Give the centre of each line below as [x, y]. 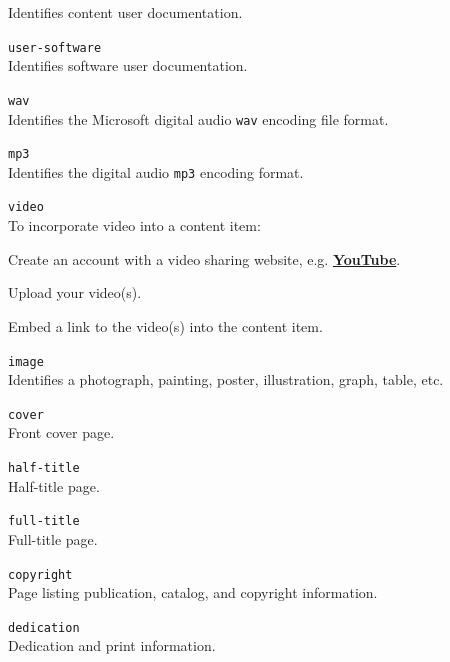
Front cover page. [61, 432]
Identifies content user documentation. [125, 12]
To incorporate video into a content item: [134, 225]
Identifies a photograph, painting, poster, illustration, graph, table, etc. [226, 379]
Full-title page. [53, 538]
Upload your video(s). [75, 292]
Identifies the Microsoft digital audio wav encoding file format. [198, 118]
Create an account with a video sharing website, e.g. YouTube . [204, 258]
